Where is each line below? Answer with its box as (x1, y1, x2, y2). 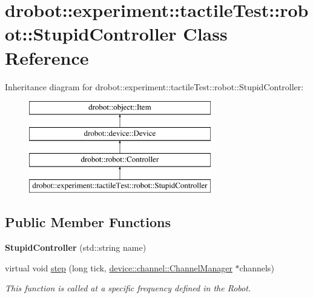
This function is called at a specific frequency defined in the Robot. (5, 282, 251, 294)
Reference (5, 45, 89, 70)
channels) (239, 261, 274, 274)
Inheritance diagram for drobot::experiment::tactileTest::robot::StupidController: (5, 80, 304, 93)
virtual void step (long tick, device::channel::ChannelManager (5, 261, 232, 274)
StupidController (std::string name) (5, 241, 147, 254)
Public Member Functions (5, 213, 171, 231)
